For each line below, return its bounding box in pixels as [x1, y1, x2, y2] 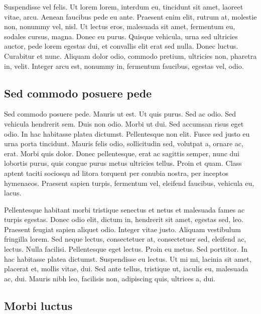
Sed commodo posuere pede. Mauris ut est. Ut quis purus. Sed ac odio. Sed [4, 109, 236, 119]
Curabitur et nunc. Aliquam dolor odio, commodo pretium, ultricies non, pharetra [4, 50, 257, 61]
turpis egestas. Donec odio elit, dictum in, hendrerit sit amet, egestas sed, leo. [4, 214, 243, 225]
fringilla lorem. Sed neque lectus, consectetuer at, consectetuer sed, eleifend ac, [4, 234, 246, 244]
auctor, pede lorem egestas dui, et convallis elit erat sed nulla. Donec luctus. [4, 41, 238, 51]
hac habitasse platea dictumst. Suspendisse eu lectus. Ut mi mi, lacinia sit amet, [4, 253, 251, 264]
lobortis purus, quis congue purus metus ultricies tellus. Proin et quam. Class [4, 158, 242, 168]
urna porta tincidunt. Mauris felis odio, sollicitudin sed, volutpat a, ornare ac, [4, 138, 243, 149]
